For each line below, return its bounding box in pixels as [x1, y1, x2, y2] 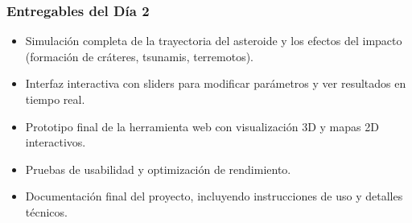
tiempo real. [25, 91, 85, 107]
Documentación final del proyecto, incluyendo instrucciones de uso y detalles [25, 188, 403, 204]
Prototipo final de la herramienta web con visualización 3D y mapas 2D [25, 118, 379, 134]
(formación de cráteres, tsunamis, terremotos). [25, 47, 254, 64]
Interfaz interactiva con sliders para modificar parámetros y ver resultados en [25, 75, 406, 92]
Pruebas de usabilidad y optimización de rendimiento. [25, 160, 291, 177]
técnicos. [25, 203, 68, 220]
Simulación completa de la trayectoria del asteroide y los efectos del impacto [25, 32, 402, 49]
